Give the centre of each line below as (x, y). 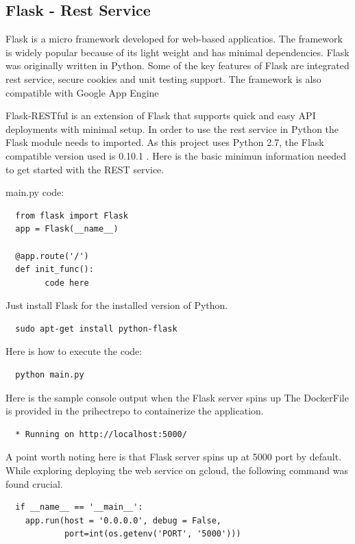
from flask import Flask (72, 215)
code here (67, 283)
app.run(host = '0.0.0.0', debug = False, (123, 520)
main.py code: (35, 192)
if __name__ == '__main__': (79, 507)
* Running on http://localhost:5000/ (101, 434)
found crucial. (34, 483)
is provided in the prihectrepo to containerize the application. (135, 411)
